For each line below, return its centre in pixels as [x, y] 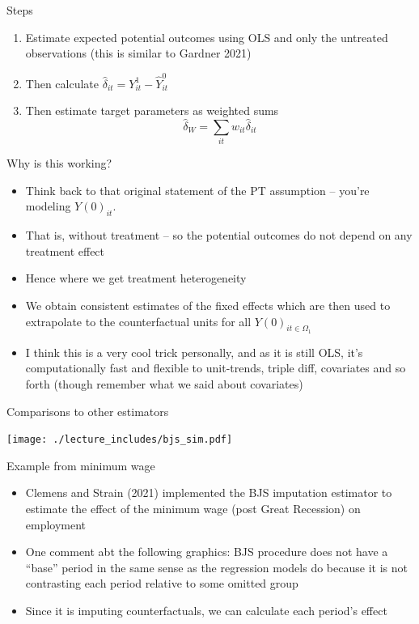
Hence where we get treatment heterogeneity [136, 278]
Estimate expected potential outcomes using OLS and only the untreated [207, 37]
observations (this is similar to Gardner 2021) [138, 53]
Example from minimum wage [81, 465]
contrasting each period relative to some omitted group [162, 583]
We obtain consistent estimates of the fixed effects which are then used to [208, 305]
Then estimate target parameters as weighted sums [152, 110]
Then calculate [62, 83]
